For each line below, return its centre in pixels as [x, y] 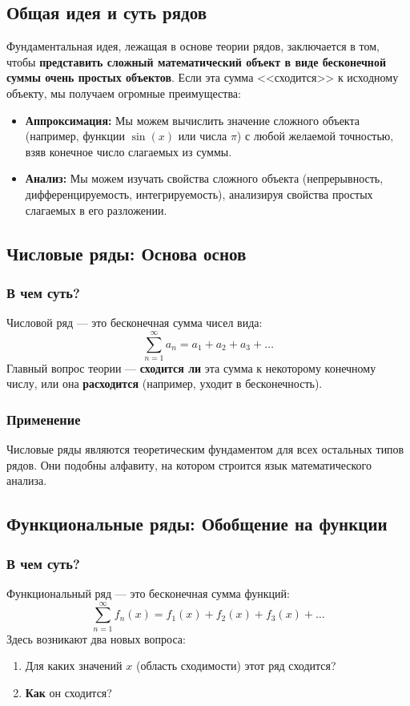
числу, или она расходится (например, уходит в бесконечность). [165, 383]
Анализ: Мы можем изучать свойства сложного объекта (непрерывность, [204, 178]
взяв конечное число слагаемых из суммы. [129, 151]
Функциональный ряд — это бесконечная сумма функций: [148, 593]
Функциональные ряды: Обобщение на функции [197, 524]
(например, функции [75, 136]
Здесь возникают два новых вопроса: [96, 638]
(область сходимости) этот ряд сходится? [236, 666]
